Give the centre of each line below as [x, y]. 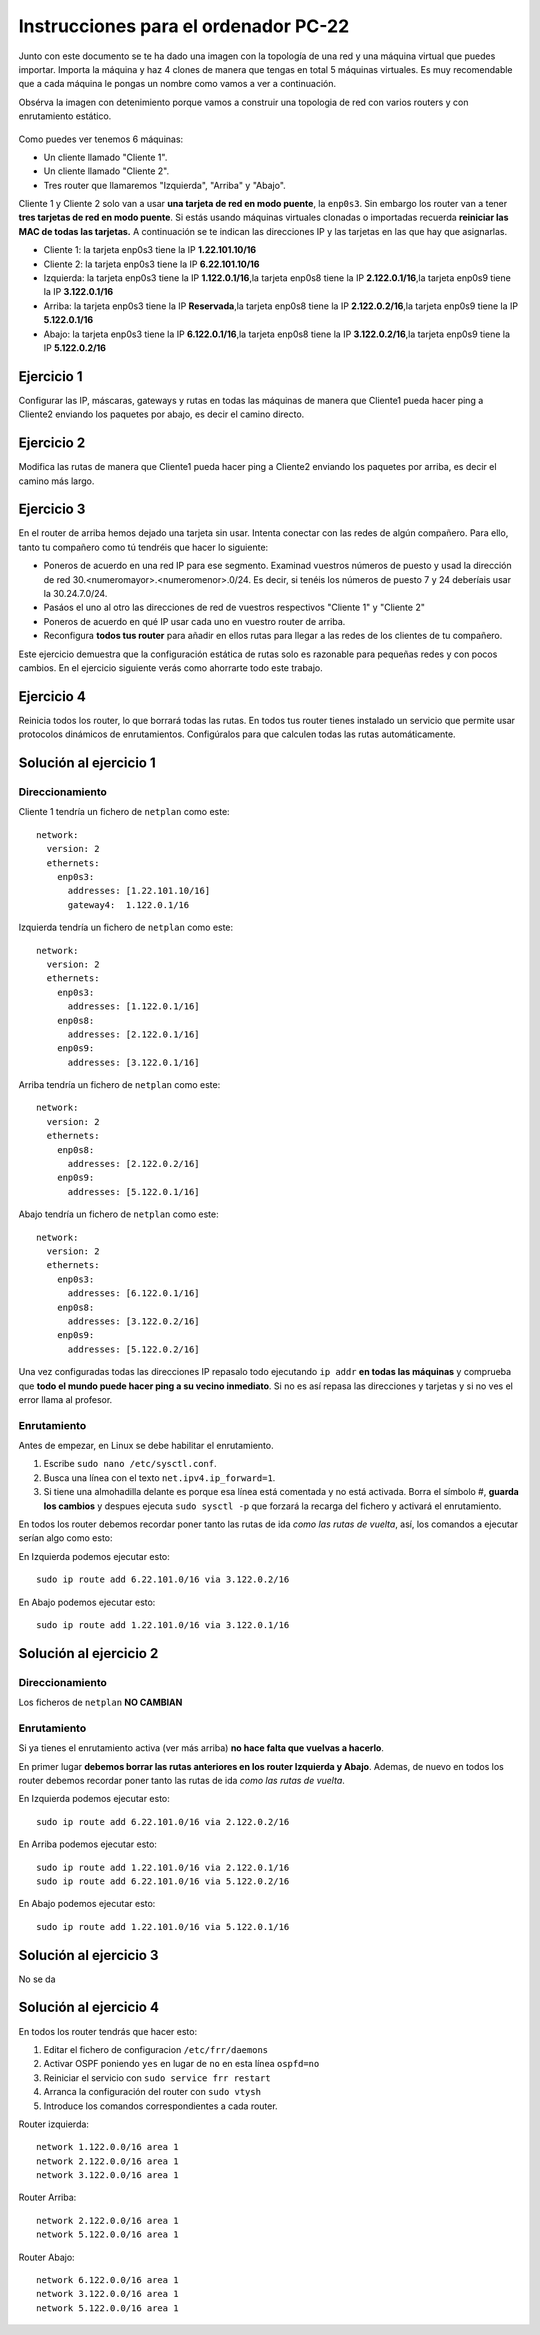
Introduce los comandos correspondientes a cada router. [161, 2106]
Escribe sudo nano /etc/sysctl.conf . [130, 1464]
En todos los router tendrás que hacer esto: [108, 2031]
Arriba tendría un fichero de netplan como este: [119, 1085]
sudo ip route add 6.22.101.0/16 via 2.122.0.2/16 [163, 1821]
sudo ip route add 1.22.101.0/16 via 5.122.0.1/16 [163, 1926]
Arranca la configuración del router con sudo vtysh [152, 2092]
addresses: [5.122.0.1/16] [133, 1191]
